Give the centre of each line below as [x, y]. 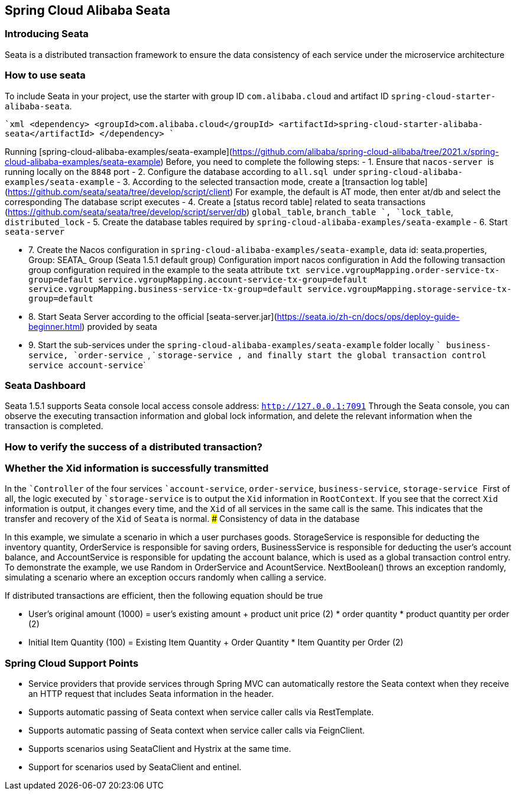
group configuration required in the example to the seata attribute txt [165, 270]
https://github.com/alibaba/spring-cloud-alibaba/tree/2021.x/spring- [366, 151]
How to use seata [45, 75]
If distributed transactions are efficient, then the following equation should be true [164, 596]
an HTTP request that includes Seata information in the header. [151, 694]
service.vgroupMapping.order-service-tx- [403, 270]
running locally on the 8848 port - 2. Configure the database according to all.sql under [181, 171]
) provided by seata [119, 326]
